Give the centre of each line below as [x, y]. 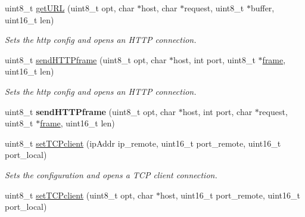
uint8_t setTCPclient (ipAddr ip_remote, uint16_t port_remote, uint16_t [143, 143]
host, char [159, 8]
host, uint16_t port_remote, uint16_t [230, 195]
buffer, [262, 8]
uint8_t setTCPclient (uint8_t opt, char [79, 195]
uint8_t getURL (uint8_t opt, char [70, 8]
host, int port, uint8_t [214, 59]
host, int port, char [217, 111]
